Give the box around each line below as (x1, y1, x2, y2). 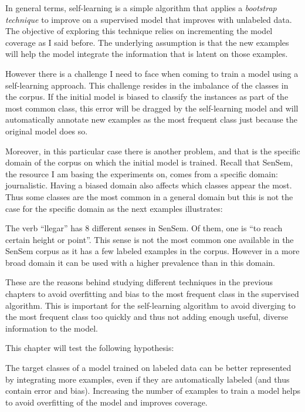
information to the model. (5, 322, 98, 334)
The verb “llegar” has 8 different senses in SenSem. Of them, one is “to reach (5, 222, 283, 234)
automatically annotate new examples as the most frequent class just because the (5, 113, 297, 126)
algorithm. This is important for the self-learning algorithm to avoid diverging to (5, 299, 296, 311)
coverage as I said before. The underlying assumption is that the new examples (5, 36, 289, 48)
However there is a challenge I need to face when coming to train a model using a (5, 67, 299, 79)
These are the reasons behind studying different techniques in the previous (5, 276, 273, 288)
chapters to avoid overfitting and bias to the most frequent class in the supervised (5, 288, 299, 300)
